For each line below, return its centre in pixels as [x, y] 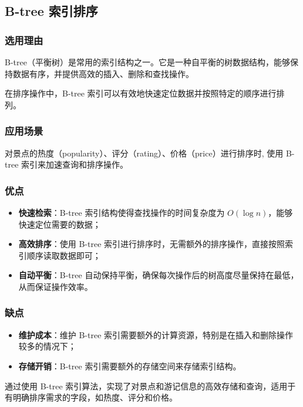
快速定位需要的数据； [60, 224]
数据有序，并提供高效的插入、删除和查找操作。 [103, 73]
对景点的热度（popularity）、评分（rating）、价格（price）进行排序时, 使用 [144, 153]
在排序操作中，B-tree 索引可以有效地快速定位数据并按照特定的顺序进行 [141, 93]
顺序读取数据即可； [64, 255]
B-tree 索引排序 [51, 11]
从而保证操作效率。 [55, 286]
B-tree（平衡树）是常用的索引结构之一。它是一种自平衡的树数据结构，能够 [147, 62]
